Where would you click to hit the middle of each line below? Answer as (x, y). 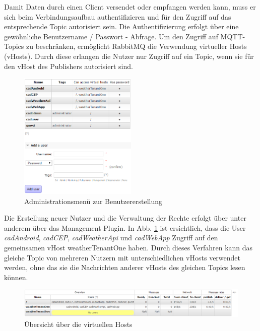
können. (16, 277)
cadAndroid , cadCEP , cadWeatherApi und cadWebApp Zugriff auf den (111, 238)
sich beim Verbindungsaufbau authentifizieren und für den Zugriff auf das (118, 16)
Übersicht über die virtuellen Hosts (78, 324)
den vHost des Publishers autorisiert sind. (69, 66)
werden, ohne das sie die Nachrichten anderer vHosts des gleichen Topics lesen (125, 267)
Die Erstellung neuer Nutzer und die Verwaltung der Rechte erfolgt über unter (125, 218)
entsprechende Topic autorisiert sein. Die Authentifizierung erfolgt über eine (121, 26)
